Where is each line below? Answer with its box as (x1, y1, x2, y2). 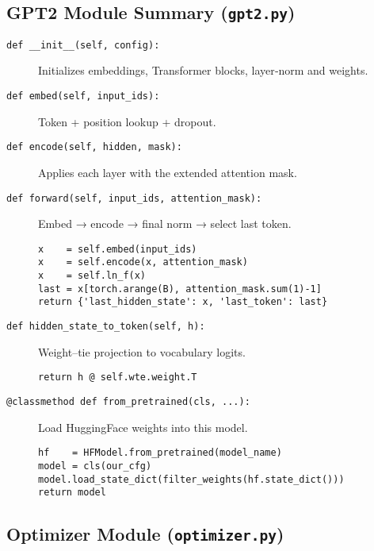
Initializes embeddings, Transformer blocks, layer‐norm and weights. (38, 62, 368, 79)
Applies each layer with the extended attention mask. (38, 164, 297, 180)
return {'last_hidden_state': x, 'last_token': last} (38, 296, 328, 308)
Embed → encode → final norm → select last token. (38, 215, 292, 232)
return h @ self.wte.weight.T (38, 372, 197, 383)
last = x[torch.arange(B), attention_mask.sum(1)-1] (38, 283, 322, 295)
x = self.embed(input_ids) (38, 243, 197, 255)
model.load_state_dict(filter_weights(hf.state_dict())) (38, 473, 345, 485)
